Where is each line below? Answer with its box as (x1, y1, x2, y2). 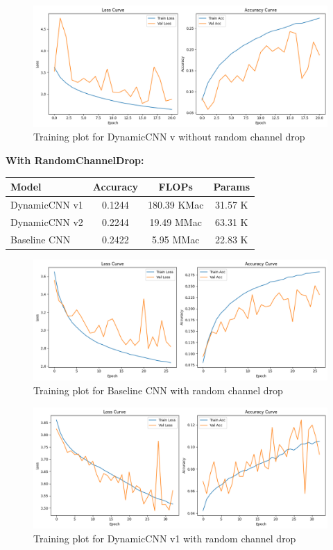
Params (213, 179, 250, 194)
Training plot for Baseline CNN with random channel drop (33, 382, 283, 397)
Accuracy (92, 179, 138, 194)
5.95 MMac (151, 232, 200, 246)
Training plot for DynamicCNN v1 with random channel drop (33, 531, 296, 545)
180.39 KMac (147, 197, 204, 211)
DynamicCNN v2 (10, 214, 83, 229)
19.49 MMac (149, 214, 202, 229)
